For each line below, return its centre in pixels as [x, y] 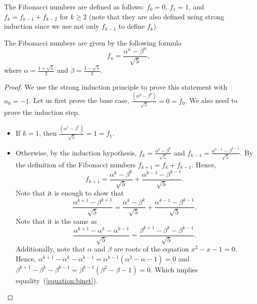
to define [132, 26]
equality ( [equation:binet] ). [57, 280]
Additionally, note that [50, 249]
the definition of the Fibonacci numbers [76, 164]
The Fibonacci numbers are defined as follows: [74, 6]
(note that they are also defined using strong [156, 16]
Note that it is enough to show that [70, 193]
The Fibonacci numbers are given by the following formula [93, 42]
